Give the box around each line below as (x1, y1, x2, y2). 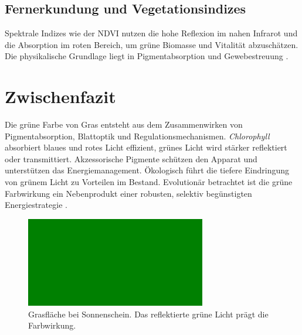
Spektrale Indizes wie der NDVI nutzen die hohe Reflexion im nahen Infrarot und (5, 27, 298, 39)
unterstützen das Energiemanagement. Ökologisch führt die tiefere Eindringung (5, 164, 290, 176)
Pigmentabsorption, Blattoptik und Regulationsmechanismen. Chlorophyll (5, 129, 270, 142)
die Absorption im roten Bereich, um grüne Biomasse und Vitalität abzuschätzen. (5, 38, 298, 50)
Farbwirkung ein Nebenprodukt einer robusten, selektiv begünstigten (5, 187, 252, 199)
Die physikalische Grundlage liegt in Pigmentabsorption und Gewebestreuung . (5, 50, 289, 62)
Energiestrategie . (5, 199, 67, 211)
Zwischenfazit (5, 84, 116, 108)
